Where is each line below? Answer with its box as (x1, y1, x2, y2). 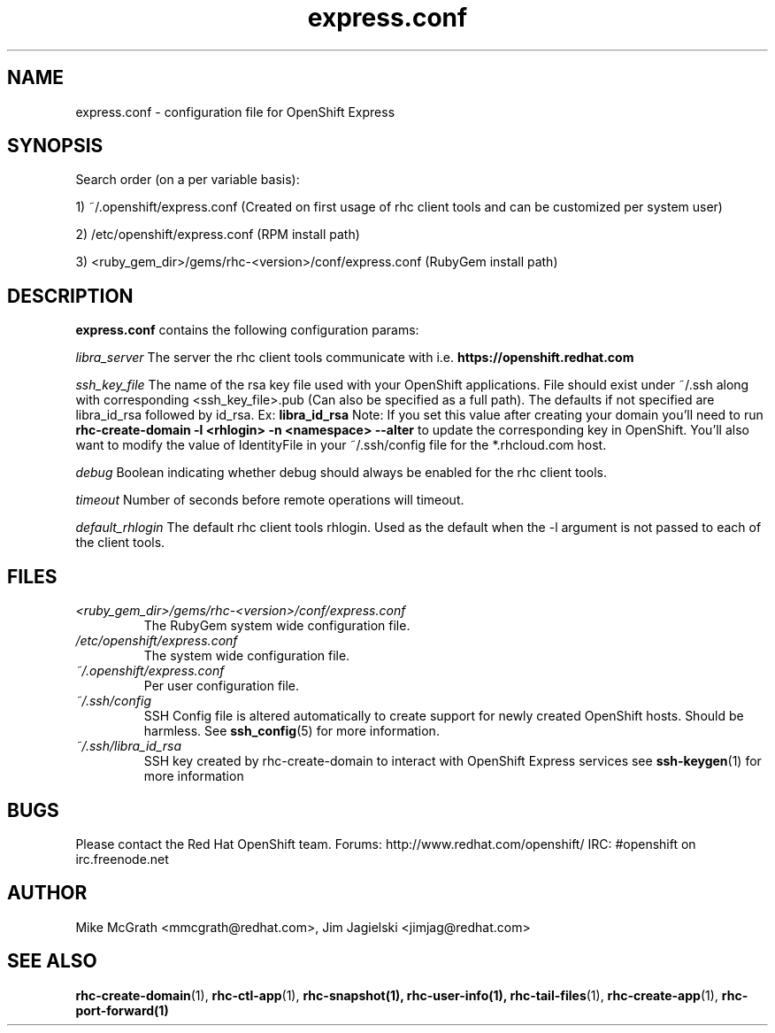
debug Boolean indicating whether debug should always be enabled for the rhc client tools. (75, 465, 607, 481)
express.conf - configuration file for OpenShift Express (75, 104, 395, 119)
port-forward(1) (75, 1002, 169, 1018)
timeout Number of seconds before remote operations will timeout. (75, 492, 464, 508)
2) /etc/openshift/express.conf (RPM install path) (75, 227, 360, 243)
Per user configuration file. (143, 678, 300, 694)
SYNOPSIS (7, 135, 104, 158)
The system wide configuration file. (143, 648, 350, 664)
